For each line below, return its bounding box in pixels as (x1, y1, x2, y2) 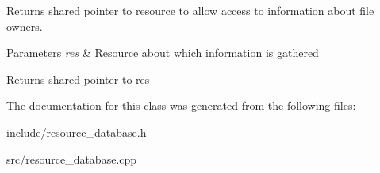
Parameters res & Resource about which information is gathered (6, 44, 319, 61)
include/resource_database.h (6, 123, 147, 140)
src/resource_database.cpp (6, 150, 137, 167)
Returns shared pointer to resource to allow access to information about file (6, 2, 374, 18)
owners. (6, 17, 43, 34)
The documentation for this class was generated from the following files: (6, 97, 356, 114)
